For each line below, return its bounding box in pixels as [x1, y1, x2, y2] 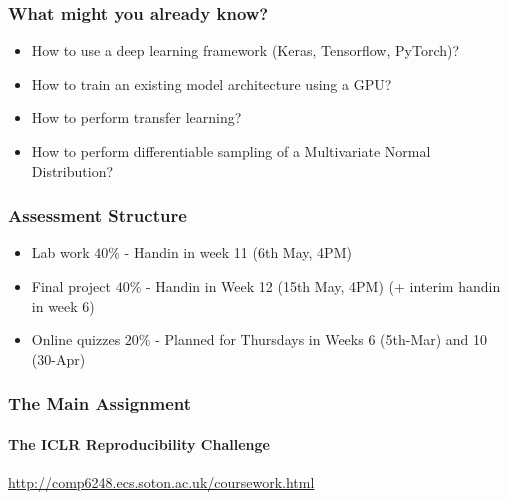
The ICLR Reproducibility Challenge [8, 433, 270, 454]
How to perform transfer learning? [31, 107, 242, 128]
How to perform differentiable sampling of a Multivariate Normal [31, 141, 431, 161]
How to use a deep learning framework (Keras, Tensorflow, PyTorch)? [31, 40, 460, 61]
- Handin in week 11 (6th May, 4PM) [124, 242, 352, 263]
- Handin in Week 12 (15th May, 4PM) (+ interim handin [146, 276, 501, 296]
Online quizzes [31, 329, 121, 350]
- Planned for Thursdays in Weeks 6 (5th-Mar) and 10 [155, 329, 488, 350]
